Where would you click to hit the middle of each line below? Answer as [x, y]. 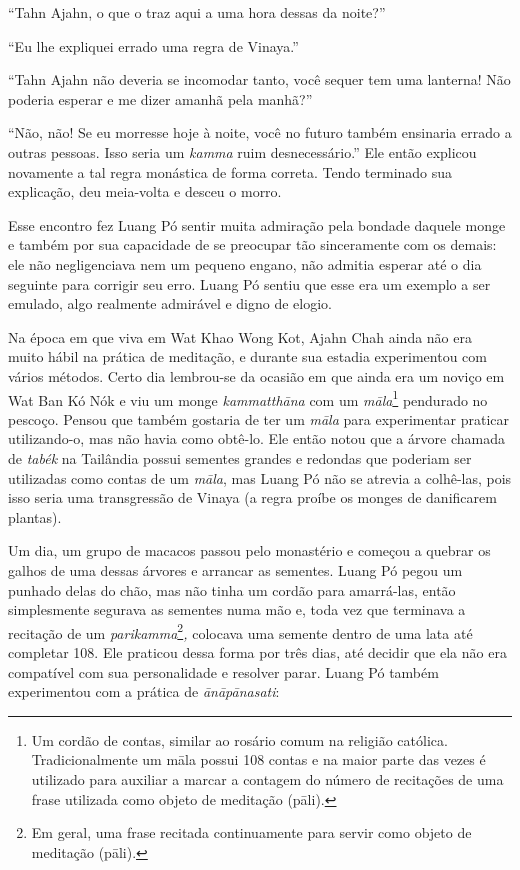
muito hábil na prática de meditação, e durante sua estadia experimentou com [247, 356]
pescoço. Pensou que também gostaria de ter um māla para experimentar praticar [258, 418]
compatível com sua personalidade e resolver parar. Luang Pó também [223, 671]
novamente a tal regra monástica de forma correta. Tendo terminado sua [230, 171]
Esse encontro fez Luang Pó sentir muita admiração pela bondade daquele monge [257, 224]
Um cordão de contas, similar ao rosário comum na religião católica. [239, 739]
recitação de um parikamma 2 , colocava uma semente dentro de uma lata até [240, 631]
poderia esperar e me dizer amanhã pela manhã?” [160, 98]
